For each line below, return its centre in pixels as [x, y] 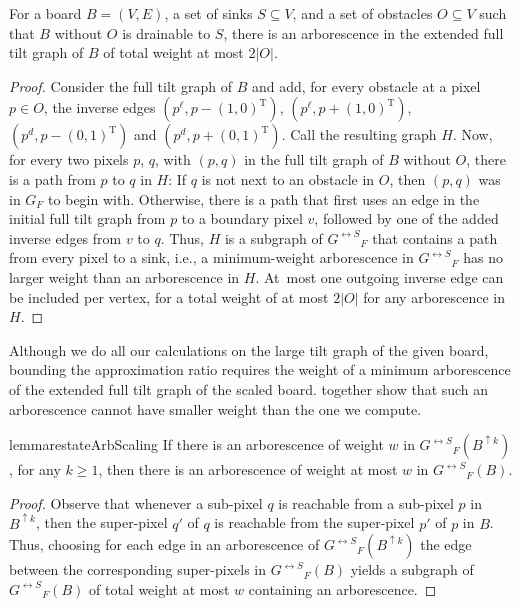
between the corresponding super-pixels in [138, 569]
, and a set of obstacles [362, 13]
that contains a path [435, 237]
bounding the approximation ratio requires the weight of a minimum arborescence [260, 369]
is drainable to [166, 32]
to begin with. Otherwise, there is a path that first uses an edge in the [264, 198]
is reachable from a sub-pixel [366, 502]
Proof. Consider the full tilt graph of [120, 85]
